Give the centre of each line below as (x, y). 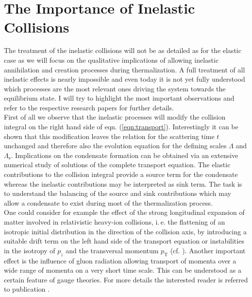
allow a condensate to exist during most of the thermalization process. (108, 202)
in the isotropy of (30, 250)
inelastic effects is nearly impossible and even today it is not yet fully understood (125, 79)
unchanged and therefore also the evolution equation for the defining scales (115, 146)
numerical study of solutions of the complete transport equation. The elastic (117, 165)
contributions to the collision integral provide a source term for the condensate (121, 174)
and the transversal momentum (112, 250)
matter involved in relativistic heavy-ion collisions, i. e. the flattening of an (115, 222)
